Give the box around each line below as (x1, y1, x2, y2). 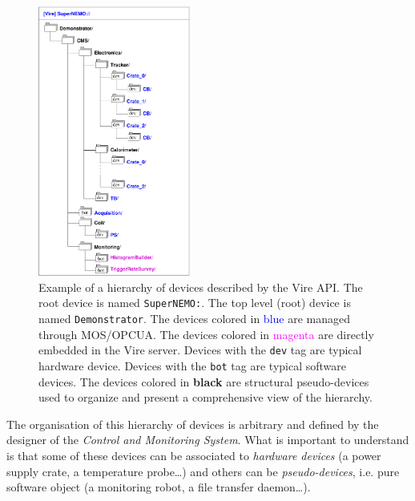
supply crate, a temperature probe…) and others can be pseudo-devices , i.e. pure (6, 463, 400, 479)
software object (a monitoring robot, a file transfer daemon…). (6, 479, 311, 495)
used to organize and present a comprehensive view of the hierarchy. (38, 389, 373, 406)
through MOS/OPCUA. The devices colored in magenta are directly (38, 325, 374, 342)
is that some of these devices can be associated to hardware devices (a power (6, 446, 381, 463)
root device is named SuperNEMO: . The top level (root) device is (38, 294, 351, 311)
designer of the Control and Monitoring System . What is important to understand (6, 431, 409, 448)
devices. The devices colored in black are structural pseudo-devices (38, 373, 369, 390)
